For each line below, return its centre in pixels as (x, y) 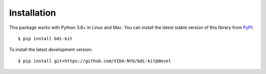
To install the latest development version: (51, 49)
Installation (33, 13)
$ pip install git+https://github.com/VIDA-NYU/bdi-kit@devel (95, 61)
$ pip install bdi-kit (45, 38)
